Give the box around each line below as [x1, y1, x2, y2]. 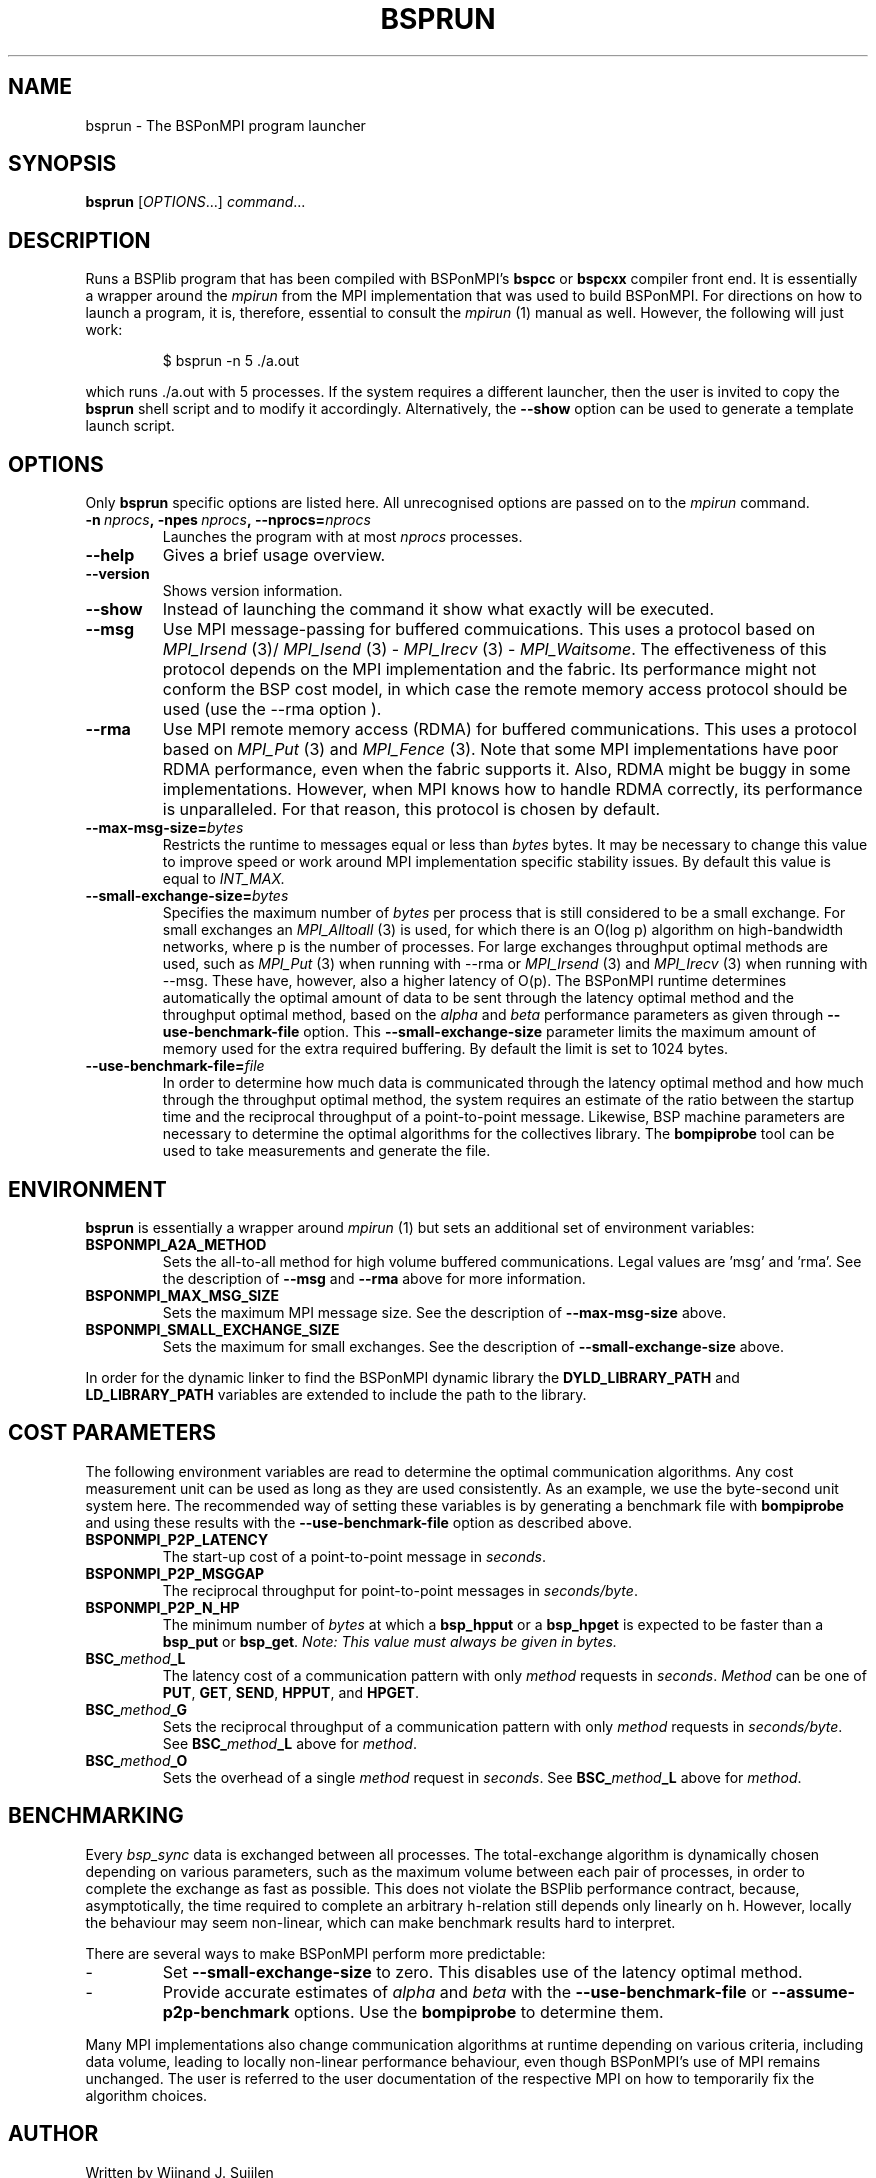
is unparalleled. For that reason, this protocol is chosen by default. [162, 799, 661, 820]
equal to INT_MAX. [162, 870, 286, 888]
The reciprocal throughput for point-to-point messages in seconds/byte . [162, 1581, 638, 1599]
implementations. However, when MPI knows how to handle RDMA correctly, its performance [162, 779, 863, 800]
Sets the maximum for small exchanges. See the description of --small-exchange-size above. [162, 1337, 785, 1355]
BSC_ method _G [85, 1700, 188, 1718]
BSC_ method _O [85, 1751, 188, 1769]
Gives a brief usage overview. [162, 545, 386, 566]
